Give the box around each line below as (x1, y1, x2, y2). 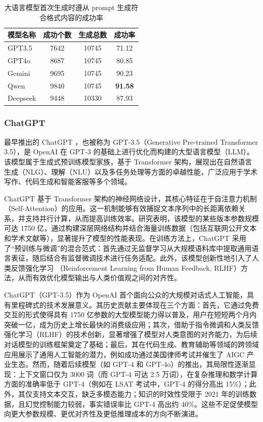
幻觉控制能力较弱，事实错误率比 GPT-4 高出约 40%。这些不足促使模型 (25, 398, 258, 409)
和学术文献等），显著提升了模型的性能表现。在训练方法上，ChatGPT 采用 (4, 233, 246, 243)
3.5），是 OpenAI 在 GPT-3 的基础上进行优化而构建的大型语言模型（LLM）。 (4, 146, 254, 157)
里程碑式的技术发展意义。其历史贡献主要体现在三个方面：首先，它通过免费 (11, 299, 259, 310)
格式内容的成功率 (47, 12, 104, 22)
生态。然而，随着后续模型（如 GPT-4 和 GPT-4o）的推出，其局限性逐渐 (11, 359, 249, 369)
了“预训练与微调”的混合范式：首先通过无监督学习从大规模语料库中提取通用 (4, 242, 252, 253)
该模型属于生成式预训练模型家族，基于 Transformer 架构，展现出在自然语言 (4, 156, 252, 166)
